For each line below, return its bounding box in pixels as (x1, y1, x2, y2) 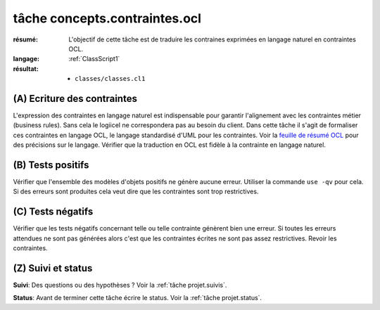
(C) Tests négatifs (13, 206, 94, 218)
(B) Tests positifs (13, 159, 89, 171)
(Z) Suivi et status (13, 262, 93, 274)
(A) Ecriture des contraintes (13, 92, 137, 105)
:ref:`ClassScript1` (68, 55, 120, 63)
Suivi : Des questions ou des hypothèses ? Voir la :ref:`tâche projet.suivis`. (13, 281, 227, 290)
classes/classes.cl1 (75, 75, 146, 83)
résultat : (13, 64, 39, 73)
